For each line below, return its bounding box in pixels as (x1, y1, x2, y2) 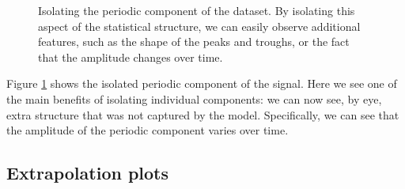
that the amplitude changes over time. (38, 48, 223, 65)
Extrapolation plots (6, 161, 169, 185)
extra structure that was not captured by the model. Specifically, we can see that (6, 106, 399, 123)
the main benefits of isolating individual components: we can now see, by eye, (6, 90, 382, 107)
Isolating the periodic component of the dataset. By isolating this (38, 2, 355, 18)
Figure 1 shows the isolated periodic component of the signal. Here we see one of (6, 75, 397, 92)
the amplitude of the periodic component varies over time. (6, 122, 289, 138)
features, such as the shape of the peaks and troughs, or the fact (38, 33, 350, 50)
